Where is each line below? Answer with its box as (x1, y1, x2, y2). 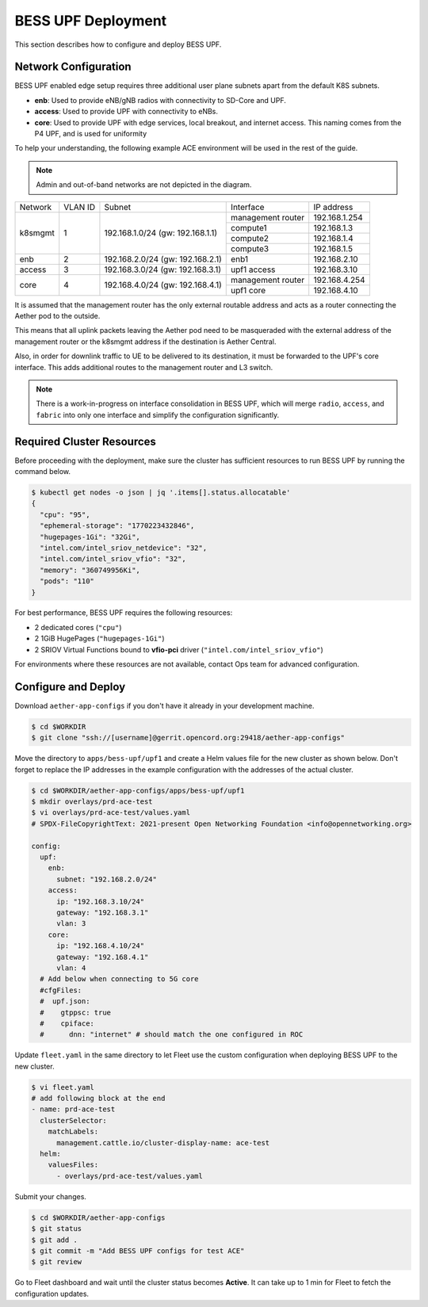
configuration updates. (14, 1289, 90, 1298)
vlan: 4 (56, 963, 86, 973)
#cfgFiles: (40, 985, 82, 995)
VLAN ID (63, 201, 95, 212)
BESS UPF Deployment (14, 12, 167, 29)
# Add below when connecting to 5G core (40, 975, 199, 984)
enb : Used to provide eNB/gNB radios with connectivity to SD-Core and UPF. (34, 95, 287, 105)
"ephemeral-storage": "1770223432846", (40, 522, 195, 530)
